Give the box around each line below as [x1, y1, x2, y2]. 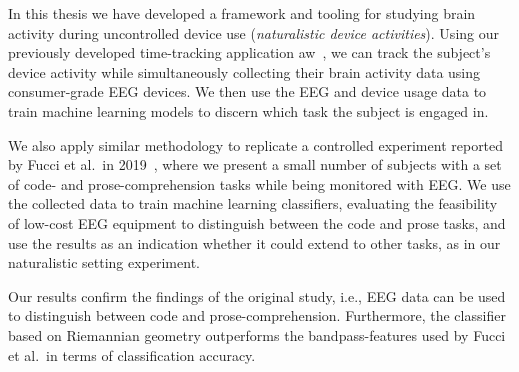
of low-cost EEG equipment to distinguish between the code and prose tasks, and [8, 212, 506, 233]
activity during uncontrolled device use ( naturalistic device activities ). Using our [8, 22, 499, 43]
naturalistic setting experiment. [8, 252, 200, 273]
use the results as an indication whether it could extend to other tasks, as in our [8, 232, 501, 253]
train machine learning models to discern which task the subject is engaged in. [8, 100, 489, 121]
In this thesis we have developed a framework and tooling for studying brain [8, 3, 476, 23]
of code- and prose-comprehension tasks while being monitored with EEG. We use [8, 173, 511, 194]
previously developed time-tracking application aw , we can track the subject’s [8, 42, 491, 63]
